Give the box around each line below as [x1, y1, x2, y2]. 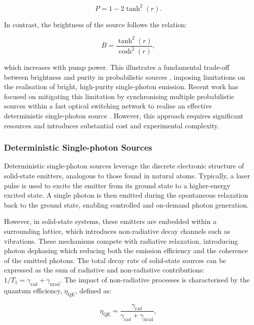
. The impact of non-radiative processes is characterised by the [60, 274, 250, 284]
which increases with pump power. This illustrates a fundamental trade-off [4, 62, 229, 72]
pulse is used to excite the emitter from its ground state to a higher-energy [4, 180, 231, 190]
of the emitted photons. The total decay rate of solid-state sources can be [4, 255, 226, 265]
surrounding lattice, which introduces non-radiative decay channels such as [4, 225, 230, 236]
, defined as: [75, 285, 112, 295]
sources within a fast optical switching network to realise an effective [4, 101, 212, 111]
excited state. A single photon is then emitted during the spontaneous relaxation [4, 190, 248, 200]
